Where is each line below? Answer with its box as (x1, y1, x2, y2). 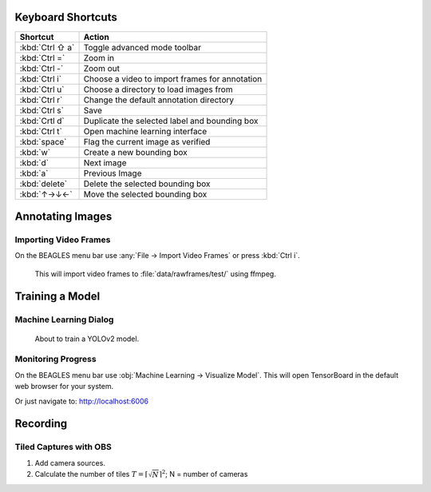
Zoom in (83, 52, 115, 63)
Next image (83, 157, 127, 168)
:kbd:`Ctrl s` (19, 105, 64, 116)
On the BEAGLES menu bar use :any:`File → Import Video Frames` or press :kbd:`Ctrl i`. (14, 251, 301, 260)
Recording (14, 417, 68, 430)
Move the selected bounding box (83, 188, 208, 200)
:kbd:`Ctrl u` (19, 84, 65, 95)
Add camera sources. (34, 458, 105, 467)
